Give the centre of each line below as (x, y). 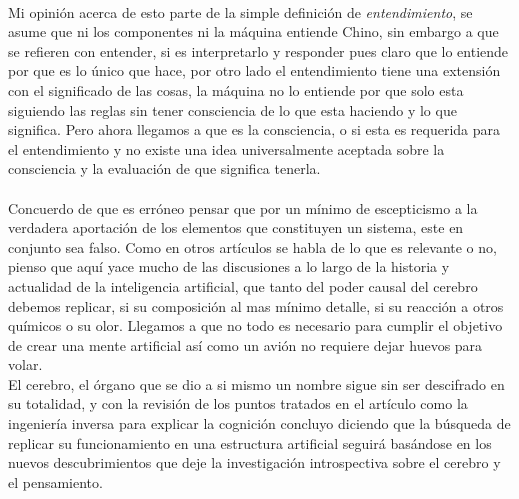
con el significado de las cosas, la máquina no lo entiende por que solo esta (236, 89)
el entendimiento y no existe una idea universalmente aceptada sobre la (226, 148)
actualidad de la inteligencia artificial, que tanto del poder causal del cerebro (243, 285)
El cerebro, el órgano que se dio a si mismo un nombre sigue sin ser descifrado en (256, 383)
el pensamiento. (55, 481)
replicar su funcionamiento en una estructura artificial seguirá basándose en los (250, 442)
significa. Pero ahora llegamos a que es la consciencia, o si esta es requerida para (254, 129)
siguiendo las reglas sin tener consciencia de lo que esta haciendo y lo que (232, 109)
